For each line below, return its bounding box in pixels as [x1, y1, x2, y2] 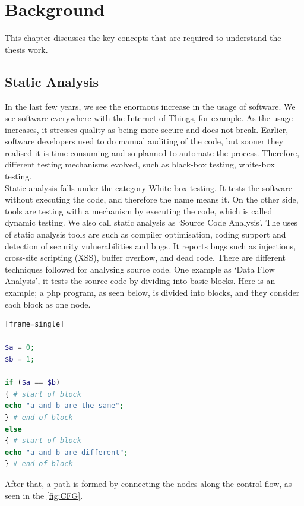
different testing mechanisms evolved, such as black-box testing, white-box [5, 158, 275, 170]
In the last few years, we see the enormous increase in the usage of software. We [5, 100, 296, 112]
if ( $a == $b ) [5, 378, 61, 387]
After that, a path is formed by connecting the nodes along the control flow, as [5, 477, 292, 489]
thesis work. [5, 43, 48, 55]
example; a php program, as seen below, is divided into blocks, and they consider [5, 286, 300, 299]
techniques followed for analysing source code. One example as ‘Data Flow [5, 263, 275, 275]
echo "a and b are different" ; [5, 448, 128, 457]
